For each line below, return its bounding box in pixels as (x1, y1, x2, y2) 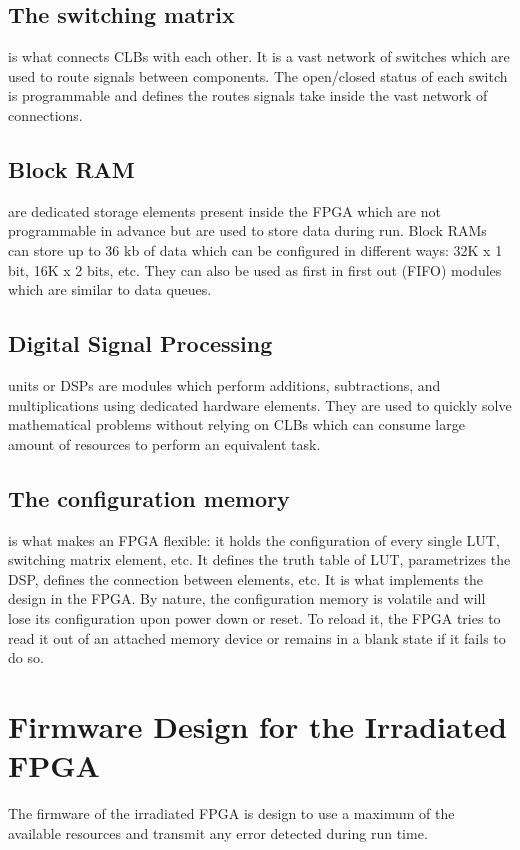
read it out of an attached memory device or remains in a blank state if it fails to (8, 627, 506, 648)
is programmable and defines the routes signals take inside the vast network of (8, 85, 488, 106)
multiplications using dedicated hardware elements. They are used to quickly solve (8, 394, 512, 415)
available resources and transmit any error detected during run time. (8, 822, 428, 843)
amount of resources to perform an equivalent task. (8, 433, 321, 454)
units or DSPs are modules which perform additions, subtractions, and (8, 374, 441, 395)
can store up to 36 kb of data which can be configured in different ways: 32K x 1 (8, 239, 503, 260)
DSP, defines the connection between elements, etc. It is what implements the (8, 568, 484, 589)
